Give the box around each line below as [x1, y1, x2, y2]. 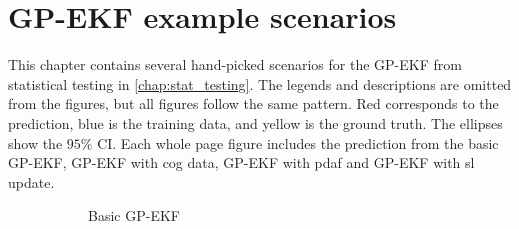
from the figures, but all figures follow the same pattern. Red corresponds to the [8, 93, 499, 114]
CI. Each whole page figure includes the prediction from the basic [97, 132, 499, 153]
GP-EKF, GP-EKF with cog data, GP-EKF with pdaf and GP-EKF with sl [8, 152, 475, 173]
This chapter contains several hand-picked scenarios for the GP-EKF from [8, 54, 462, 75]
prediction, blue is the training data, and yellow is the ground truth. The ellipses [8, 112, 503, 133]
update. [8, 171, 55, 192]
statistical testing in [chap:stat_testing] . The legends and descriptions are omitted [8, 73, 512, 94]
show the [8, 132, 63, 153]
